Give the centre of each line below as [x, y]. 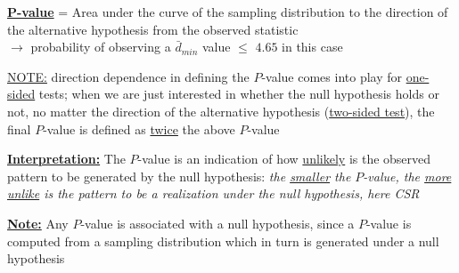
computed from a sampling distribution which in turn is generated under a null [223, 241]
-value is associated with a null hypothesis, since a [217, 223]
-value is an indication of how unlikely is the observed [284, 159]
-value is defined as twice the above [139, 128]
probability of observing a [101, 47]
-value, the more [407, 176]
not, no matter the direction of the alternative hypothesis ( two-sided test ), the [221, 111]
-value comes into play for [332, 76]
